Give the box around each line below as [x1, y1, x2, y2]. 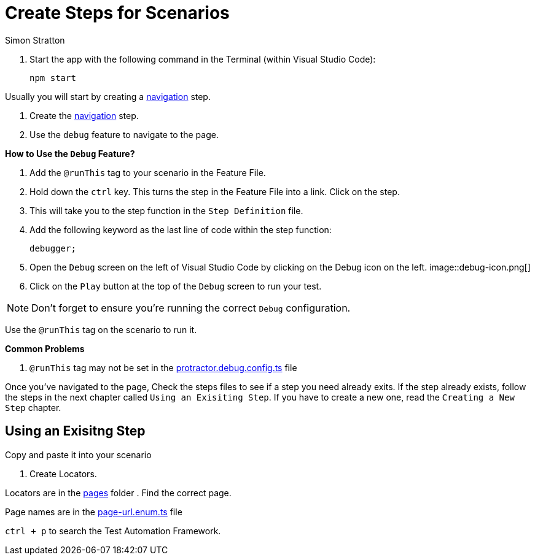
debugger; [29, 243, 76, 253]
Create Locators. [29, 468, 97, 479]
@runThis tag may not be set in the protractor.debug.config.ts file [29, 362, 297, 373]
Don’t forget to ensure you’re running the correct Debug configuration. [31, 301, 351, 314]
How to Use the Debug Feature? [5, 148, 135, 159]
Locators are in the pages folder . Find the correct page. [5, 487, 232, 498]
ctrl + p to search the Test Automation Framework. [5, 525, 221, 536]
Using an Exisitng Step [5, 423, 146, 439]
